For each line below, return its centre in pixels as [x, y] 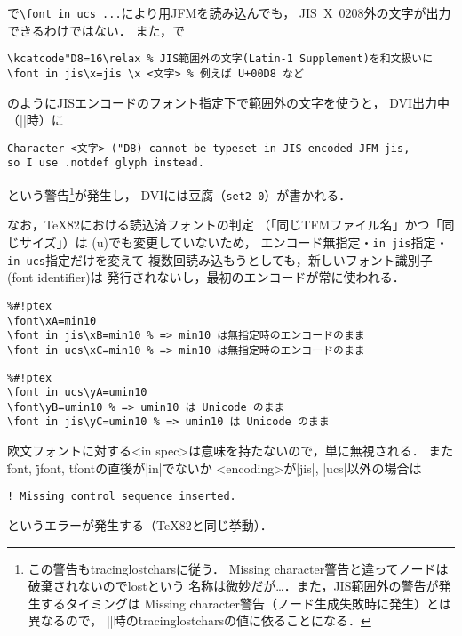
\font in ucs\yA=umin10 [77, 393]
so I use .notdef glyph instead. [106, 163]
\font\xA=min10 [52, 321]
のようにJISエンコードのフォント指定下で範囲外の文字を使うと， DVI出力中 [228, 102]
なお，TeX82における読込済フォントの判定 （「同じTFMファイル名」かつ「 [225, 225]
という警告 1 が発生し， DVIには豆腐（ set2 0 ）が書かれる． [179, 193]
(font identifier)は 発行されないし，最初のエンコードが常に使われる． [206, 277]
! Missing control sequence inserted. [122, 497]
